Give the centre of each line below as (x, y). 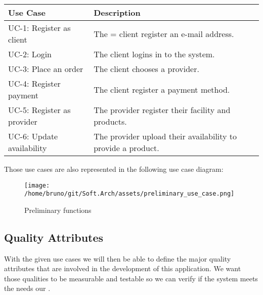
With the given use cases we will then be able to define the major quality (118, 258)
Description (117, 12)
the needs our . (27, 288)
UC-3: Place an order (46, 69)
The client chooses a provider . (146, 69)
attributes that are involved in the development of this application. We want (123, 268)
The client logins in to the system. (154, 54)
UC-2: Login (30, 54)
